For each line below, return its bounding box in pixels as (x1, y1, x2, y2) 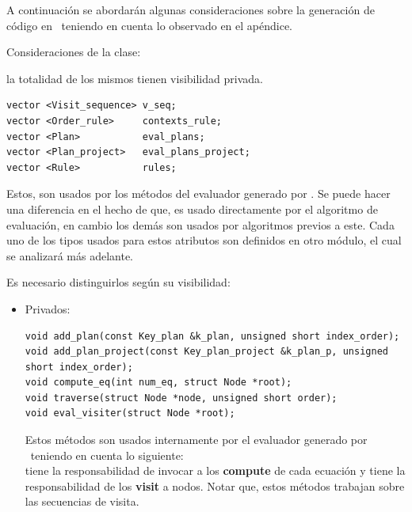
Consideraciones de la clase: (6, 44, 141, 60)
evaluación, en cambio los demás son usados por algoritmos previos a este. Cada (6, 216, 395, 233)
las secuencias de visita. (25, 493, 139, 510)
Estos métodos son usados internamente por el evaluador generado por (25, 431, 368, 448)
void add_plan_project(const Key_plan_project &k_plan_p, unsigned (25, 346, 388, 358)
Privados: (25, 300, 71, 317)
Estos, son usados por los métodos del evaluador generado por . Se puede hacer (6, 185, 391, 202)
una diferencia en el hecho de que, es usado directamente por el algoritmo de (6, 200, 378, 217)
